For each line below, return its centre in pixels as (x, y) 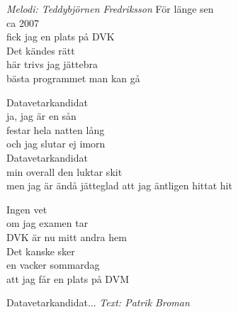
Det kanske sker (41, 251)
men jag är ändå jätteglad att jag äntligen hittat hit (119, 185)
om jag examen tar (47, 223)
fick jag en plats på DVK (61, 37)
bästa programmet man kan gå (73, 78)
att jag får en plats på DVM (68, 278)
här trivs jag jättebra (52, 64)
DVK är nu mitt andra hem (67, 236)
